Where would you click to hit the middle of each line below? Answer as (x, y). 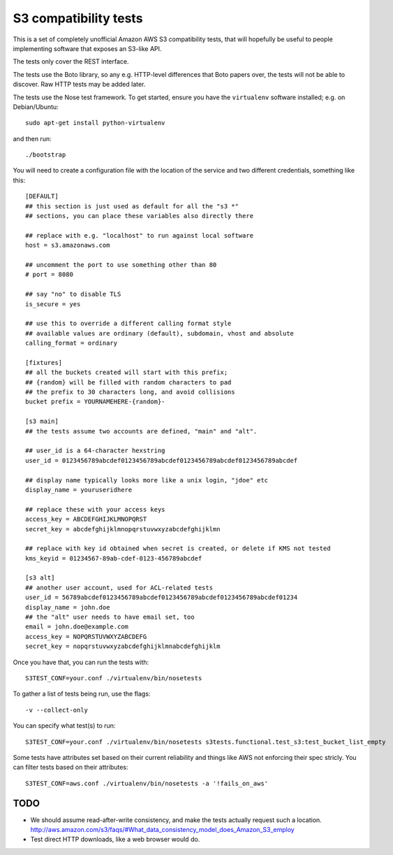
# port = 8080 (49, 275)
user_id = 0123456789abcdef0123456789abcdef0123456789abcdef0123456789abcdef (162, 460)
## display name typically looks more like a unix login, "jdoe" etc (147, 480)
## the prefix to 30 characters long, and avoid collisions (130, 392)
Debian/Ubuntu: (36, 107)
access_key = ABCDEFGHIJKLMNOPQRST (86, 519)
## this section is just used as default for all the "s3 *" (132, 206)
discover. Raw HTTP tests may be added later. (79, 85)
